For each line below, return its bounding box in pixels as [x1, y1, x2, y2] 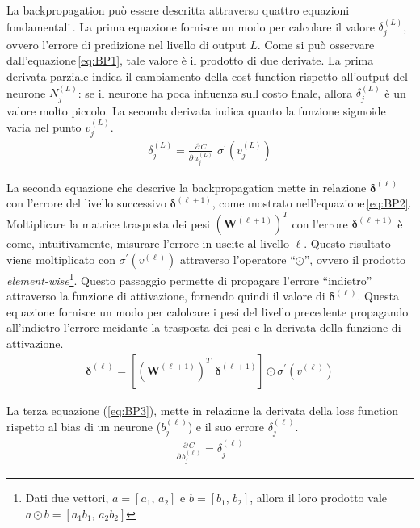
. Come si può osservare [257, 36, 375, 52]
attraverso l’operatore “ [179, 250, 296, 267]
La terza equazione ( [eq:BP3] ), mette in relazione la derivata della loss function [6, 401, 399, 418]
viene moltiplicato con [6, 250, 115, 267]
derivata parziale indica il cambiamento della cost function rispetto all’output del [6, 68, 408, 85]
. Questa [357, 287, 399, 304]
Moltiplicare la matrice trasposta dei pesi [6, 215, 210, 232]
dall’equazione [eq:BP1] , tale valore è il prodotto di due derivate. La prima [6, 52, 374, 69]
